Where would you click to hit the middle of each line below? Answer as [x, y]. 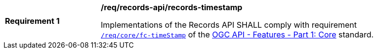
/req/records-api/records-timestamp [172, 7]
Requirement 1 [32, 21]
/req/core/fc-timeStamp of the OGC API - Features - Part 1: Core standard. [237, 35]
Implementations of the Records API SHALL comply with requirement [229, 25]
